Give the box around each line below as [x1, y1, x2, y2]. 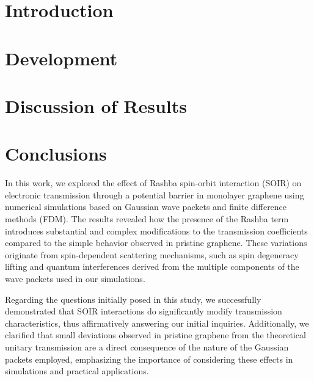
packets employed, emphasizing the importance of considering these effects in [5, 352, 293, 365]
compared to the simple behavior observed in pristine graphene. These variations [5, 236, 307, 249]
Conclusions [5, 141, 107, 166]
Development [5, 45, 118, 70]
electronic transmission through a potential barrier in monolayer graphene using [5, 188, 304, 201]
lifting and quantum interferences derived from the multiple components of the [5, 260, 299, 273]
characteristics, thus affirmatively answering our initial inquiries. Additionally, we [5, 316, 309, 329]
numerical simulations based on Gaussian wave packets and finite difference [5, 200, 287, 213]
